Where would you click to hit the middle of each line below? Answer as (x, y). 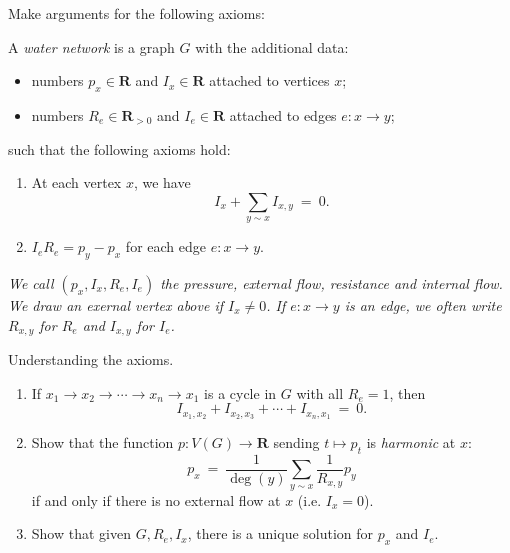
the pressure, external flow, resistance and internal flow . (331, 282)
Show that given (81, 533)
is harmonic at (411, 442)
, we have (162, 182)
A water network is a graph (91, 46)
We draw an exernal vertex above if (116, 304)
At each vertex (76, 182)
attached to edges (283, 114)
